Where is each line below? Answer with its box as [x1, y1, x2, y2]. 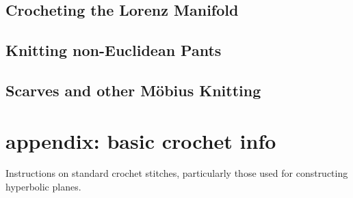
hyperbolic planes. [5, 180, 81, 194]
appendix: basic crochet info [5, 126, 276, 154]
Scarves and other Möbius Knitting [5, 79, 261, 100]
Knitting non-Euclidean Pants [5, 40, 222, 61]
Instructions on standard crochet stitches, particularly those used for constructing [5, 166, 348, 180]
